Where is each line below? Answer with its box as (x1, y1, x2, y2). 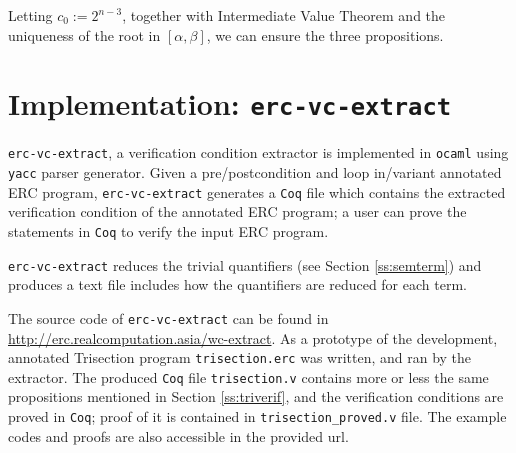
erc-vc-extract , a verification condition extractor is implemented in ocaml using (8, 142, 509, 163)
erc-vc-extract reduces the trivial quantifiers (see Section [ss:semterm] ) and (8, 254, 482, 275)
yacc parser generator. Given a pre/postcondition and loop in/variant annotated (8, 162, 502, 183)
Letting (8, 5, 53, 25)
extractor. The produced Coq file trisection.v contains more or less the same (8, 366, 489, 387)
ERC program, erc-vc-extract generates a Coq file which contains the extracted (8, 181, 506, 202)
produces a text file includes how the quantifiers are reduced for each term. (8, 274, 467, 295)
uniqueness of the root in (8, 24, 161, 45)
